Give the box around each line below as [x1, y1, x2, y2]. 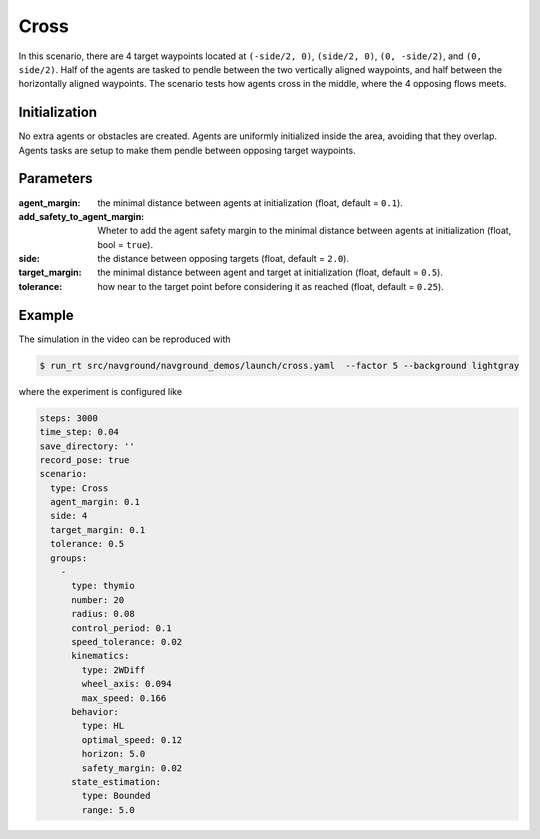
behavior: [71, 706, 120, 717]
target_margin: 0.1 [50, 524, 146, 535]
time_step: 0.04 [39, 426, 120, 438]
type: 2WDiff [81, 664, 146, 675]
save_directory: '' [39, 440, 135, 452]
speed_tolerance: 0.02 [71, 636, 183, 647]
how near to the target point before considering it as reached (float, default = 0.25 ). [97, 280, 444, 292]
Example [18, 306, 74, 324]
